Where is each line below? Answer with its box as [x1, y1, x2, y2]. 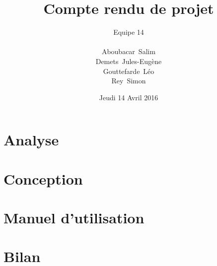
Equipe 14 [113, 27, 144, 37]
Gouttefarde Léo [103, 66, 154, 76]
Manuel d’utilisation [3, 207, 145, 228]
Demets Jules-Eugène [95, 56, 162, 66]
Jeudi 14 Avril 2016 [99, 92, 158, 102]
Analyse [3, 130, 59, 150]
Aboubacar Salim [101, 46, 156, 57]
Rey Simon [111, 75, 146, 86]
